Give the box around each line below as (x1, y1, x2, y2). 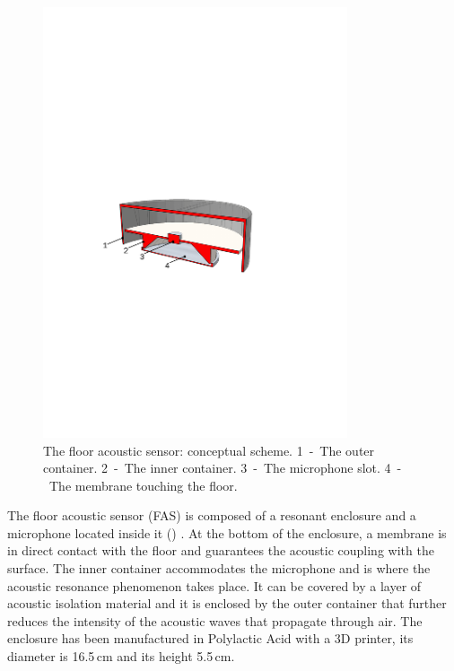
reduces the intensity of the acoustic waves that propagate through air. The (7, 611, 423, 630)
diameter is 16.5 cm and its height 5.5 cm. (7, 647, 235, 666)
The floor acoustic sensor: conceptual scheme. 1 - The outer (43, 440, 375, 459)
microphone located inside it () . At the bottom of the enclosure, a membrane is (7, 523, 447, 542)
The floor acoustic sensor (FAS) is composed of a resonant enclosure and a (7, 506, 416, 525)
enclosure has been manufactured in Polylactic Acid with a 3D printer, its (7, 629, 414, 648)
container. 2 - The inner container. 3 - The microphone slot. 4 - (43, 458, 402, 477)
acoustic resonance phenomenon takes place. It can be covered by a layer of (7, 576, 422, 595)
